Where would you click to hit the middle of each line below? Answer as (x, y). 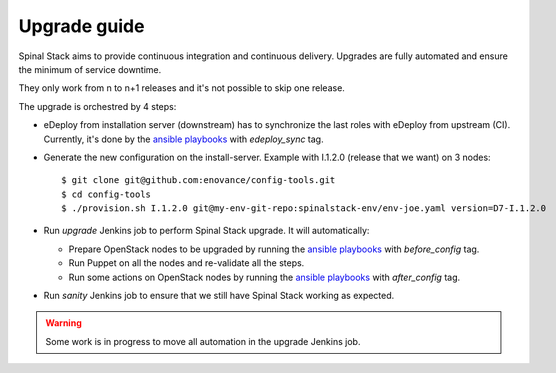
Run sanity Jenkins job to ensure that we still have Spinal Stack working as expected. (219, 296)
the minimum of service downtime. (90, 69)
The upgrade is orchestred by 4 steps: (97, 106)
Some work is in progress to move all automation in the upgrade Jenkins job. (203, 341)
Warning (63, 323)
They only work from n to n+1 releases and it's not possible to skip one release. (181, 88)
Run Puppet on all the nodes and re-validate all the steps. (186, 263)
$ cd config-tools (106, 194)
